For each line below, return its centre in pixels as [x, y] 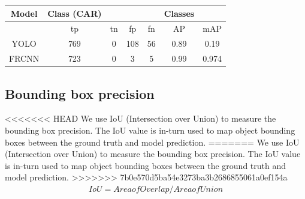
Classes [179, 13]
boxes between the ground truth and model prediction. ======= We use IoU [152, 142]
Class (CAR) [75, 13]
